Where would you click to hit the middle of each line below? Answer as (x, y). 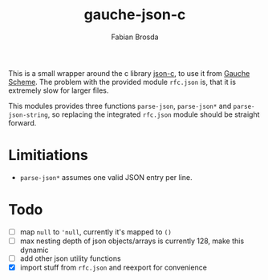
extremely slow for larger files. (59, 90)
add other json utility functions (71, 258)
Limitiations (48, 156)
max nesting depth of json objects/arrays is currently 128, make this (132, 241)
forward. (22, 122)
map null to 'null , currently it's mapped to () (96, 232)
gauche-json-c (135, 15)
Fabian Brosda (135, 37)
